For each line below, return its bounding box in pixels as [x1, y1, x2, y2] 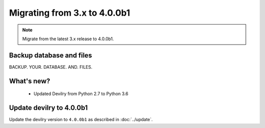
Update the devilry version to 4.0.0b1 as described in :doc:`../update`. [9, 117, 153, 123]
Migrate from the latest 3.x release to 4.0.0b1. [22, 36, 114, 42]
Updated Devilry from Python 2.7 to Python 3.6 [33, 91, 129, 97]
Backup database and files [9, 51, 92, 59]
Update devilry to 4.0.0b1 [9, 103, 88, 112]
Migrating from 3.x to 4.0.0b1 [9, 7, 130, 18]
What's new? [9, 77, 51, 85]
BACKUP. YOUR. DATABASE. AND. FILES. [9, 64, 93, 70]
